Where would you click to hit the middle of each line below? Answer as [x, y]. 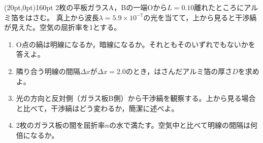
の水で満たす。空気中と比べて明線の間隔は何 [183, 125]
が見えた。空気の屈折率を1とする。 [63, 27]
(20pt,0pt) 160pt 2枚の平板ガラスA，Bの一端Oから [86, 7]
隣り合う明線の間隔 [48, 71]
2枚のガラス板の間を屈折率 [60, 125]
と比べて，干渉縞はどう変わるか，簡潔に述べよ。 [97, 108]
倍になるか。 [37, 135]
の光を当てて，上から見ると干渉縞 [200, 17]
